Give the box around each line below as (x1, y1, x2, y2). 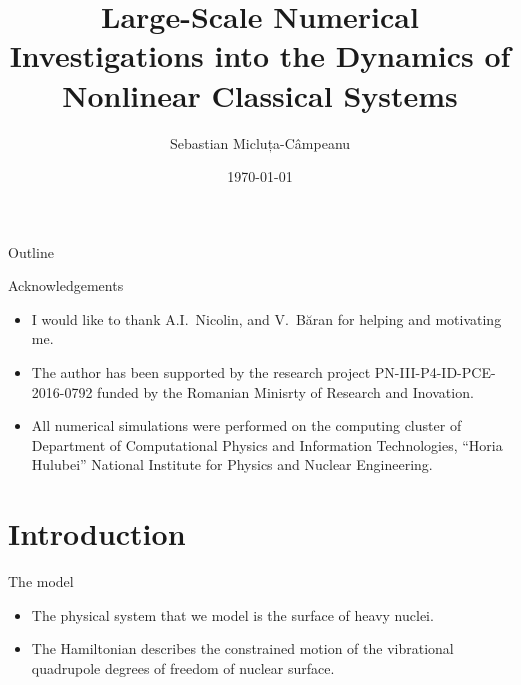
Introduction (8, 513, 186, 554)
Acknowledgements (8, 275, 124, 296)
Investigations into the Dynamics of (9, 35, 511, 76)
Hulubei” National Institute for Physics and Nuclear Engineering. (31, 454, 433, 475)
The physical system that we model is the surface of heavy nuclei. (31, 604, 434, 625)
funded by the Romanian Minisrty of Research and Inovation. (97, 381, 474, 402)
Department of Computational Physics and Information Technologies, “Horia (31, 434, 503, 455)
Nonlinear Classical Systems (62, 74, 458, 115)
